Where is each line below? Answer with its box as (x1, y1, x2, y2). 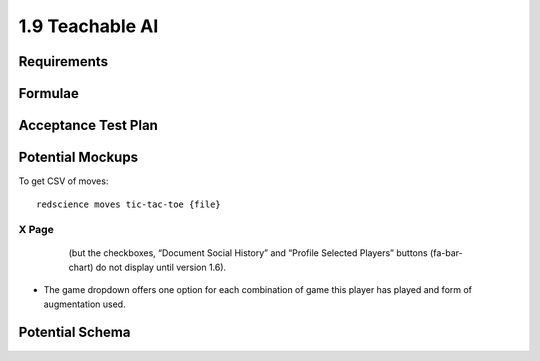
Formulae (18, 85, 79, 102)
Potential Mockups (18, 149, 139, 166)
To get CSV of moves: (18, 175, 109, 187)
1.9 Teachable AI (18, 15, 159, 37)
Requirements (18, 53, 109, 70)
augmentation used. (43, 298, 126, 310)
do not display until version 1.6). (95, 261, 227, 273)
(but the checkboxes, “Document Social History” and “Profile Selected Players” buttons (68, 247, 429, 259)
